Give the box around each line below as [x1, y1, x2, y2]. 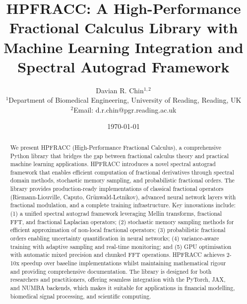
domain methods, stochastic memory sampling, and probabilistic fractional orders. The [10, 176, 235, 184]
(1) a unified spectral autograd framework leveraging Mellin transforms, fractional [10, 209, 222, 218]
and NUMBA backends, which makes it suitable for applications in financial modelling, [10, 284, 235, 292]
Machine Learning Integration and [3, 37, 244, 57]
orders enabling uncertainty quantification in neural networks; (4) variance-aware [10, 234, 219, 243]
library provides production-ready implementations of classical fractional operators [10, 184, 224, 193]
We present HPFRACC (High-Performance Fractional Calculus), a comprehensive [10, 143, 222, 151]
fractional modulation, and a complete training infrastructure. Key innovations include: [10, 201, 236, 209]
